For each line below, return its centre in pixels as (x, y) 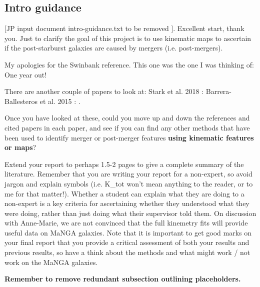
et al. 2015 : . (60, 101)
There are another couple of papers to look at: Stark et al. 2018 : (104, 91)
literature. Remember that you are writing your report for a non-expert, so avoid (128, 174)
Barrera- (219, 91)
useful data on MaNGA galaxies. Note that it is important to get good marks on (128, 232)
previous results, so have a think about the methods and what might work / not (127, 252)
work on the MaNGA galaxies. (51, 262)
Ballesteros (21, 101)
